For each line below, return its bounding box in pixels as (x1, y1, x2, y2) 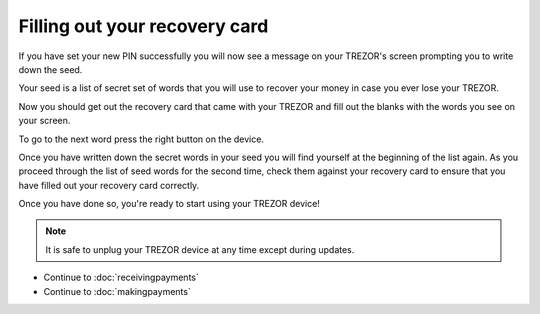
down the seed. (18, 63, 83, 75)
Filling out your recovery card (18, 15, 269, 37)
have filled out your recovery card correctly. (18, 179, 200, 191)
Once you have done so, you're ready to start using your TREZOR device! (18, 198, 320, 210)
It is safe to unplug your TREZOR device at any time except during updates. (45, 243, 355, 255)
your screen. (18, 115, 71, 127)
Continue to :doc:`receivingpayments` (43, 271, 199, 284)
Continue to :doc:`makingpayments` (43, 285, 192, 297)
